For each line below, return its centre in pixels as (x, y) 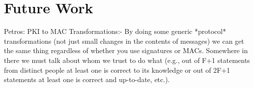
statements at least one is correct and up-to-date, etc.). (87, 79)
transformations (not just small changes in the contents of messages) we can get (124, 41)
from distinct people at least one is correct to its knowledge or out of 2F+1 (117, 70)
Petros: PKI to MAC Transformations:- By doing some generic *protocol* (115, 31)
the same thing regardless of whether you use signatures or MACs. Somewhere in (126, 50)
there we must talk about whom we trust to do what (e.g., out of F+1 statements (127, 60)
